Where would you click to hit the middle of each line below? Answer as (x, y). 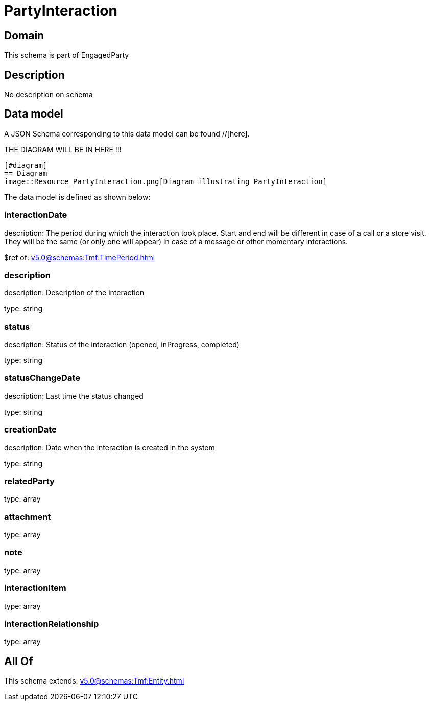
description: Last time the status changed (74, 396)
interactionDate (36, 215)
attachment (28, 517)
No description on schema (49, 95)
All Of (19, 661)
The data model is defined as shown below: (77, 197)
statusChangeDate (42, 378)
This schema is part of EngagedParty (67, 55)
